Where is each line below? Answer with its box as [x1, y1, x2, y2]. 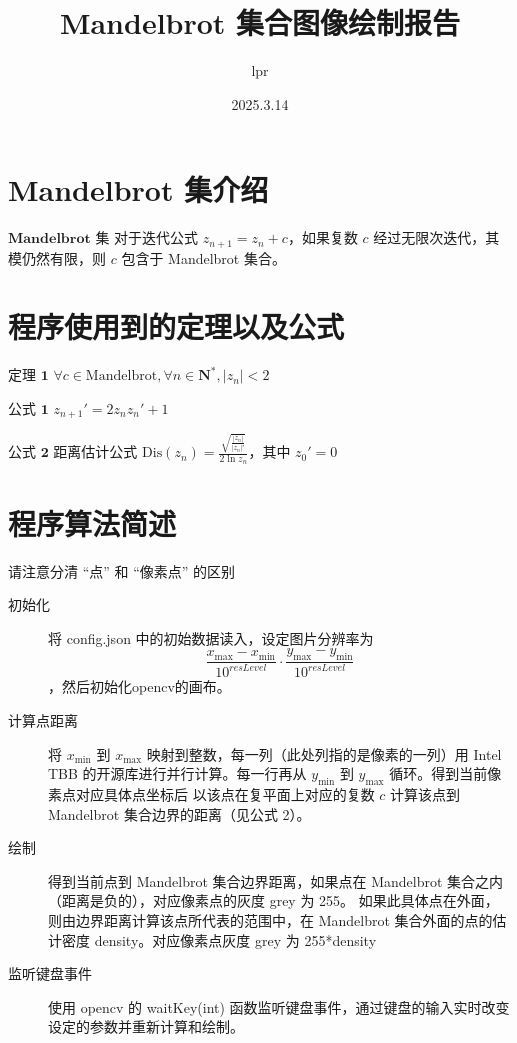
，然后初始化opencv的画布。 [48, 676, 231, 697]
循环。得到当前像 [389, 763, 502, 784]
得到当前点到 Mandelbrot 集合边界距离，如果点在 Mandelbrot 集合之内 [48, 870, 504, 891]
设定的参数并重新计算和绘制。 [48, 1016, 244, 1037]
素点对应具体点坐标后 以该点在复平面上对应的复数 [48, 784, 375, 805]
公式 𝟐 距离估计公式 [8, 446, 138, 461]
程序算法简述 [8, 502, 177, 543]
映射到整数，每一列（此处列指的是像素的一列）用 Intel [146, 743, 502, 764]
